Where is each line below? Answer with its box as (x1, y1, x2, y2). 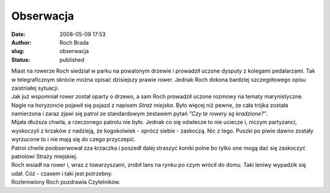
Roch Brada (59, 38, 89, 46)
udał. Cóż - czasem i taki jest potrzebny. (11, 170, 113, 177)
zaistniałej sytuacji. (11, 84, 59, 92)
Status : (11, 56, 31, 64)
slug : (11, 48, 24, 55)
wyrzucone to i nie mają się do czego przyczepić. (11, 136, 136, 143)
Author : (11, 38, 32, 46)
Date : (11, 31, 26, 38)
